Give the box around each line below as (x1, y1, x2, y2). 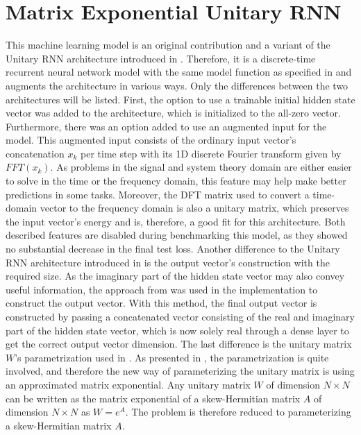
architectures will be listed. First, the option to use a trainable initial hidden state (6, 92, 355, 106)
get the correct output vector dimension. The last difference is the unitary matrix (6, 336, 352, 351)
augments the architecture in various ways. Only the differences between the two (6, 78, 349, 92)
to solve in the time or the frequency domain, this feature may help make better (6, 173, 346, 188)
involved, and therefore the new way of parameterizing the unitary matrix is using (6, 364, 355, 378)
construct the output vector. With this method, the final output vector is (6, 296, 317, 310)
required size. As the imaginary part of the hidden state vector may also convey (6, 268, 345, 283)
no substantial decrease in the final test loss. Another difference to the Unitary (6, 241, 340, 256)
